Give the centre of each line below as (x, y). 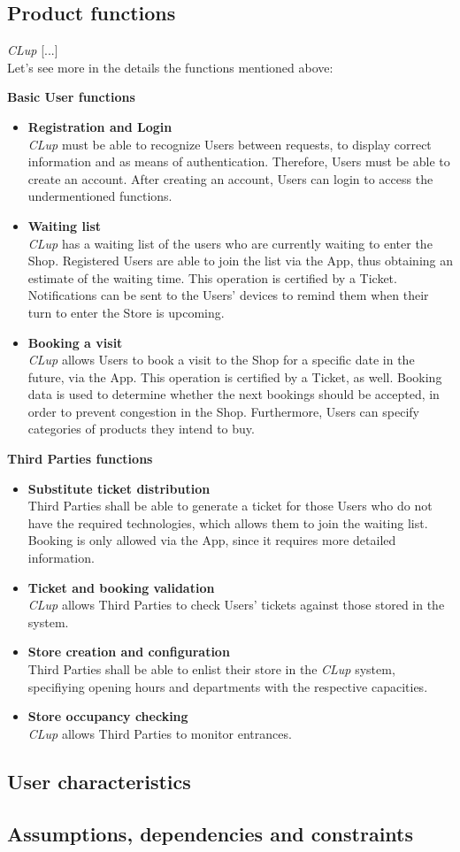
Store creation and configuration (129, 652)
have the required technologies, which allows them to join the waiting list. (228, 522)
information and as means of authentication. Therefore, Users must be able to (239, 161)
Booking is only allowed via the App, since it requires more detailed (212, 540)
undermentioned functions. (100, 196)
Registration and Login (100, 126)
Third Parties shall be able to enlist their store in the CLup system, (211, 669)
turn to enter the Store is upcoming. (126, 312)
